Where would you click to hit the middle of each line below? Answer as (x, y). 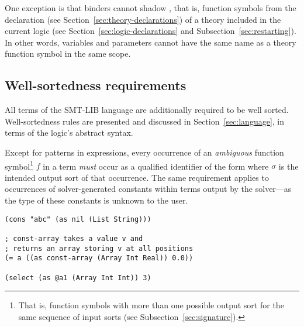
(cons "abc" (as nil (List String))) (78, 219)
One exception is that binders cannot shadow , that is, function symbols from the (151, 8)
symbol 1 (19, 165)
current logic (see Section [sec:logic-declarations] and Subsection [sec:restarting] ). (151, 31)
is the (289, 166)
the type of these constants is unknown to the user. (96, 200)
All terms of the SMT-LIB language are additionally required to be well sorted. (147, 110)
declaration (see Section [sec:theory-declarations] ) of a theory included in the (143, 19)
